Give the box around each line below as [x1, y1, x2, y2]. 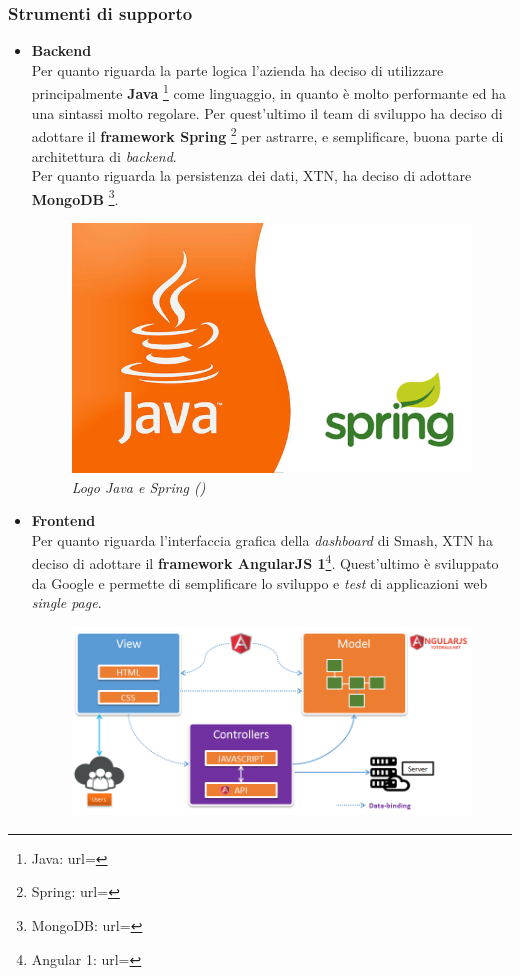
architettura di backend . [31, 145, 177, 166]
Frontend [31, 510, 96, 531]
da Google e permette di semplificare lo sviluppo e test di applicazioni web [31, 572, 488, 593]
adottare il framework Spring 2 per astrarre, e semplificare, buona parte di [31, 123, 504, 146]
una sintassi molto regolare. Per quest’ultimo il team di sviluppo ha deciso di [31, 102, 503, 123]
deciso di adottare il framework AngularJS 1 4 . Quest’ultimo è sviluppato [31, 550, 499, 574]
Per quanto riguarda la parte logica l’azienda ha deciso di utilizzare [31, 59, 444, 80]
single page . [31, 592, 102, 613]
